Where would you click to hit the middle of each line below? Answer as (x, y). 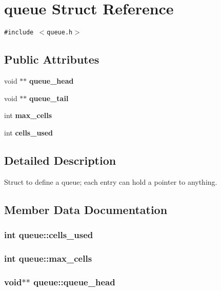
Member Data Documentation (86, 209)
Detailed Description (60, 160)
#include (19, 33)
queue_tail (49, 98)
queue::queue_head (74, 282)
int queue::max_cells (48, 258)
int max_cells (28, 115)
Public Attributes (52, 59)
